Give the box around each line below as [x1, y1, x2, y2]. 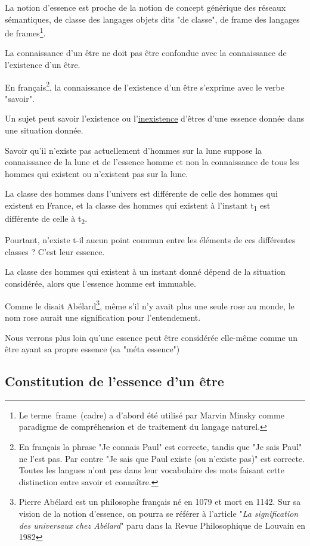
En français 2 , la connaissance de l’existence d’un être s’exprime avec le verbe [5, 79, 284, 93]
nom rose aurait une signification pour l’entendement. [5, 311, 201, 323]
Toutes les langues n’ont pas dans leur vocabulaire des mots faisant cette [18, 464, 284, 476]
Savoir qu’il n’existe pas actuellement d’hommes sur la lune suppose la [5, 144, 262, 156]
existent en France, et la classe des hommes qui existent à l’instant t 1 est [5, 199, 271, 213]
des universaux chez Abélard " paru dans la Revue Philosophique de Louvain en [18, 519, 305, 531]
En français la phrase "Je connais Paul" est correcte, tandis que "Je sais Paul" [18, 440, 302, 453]
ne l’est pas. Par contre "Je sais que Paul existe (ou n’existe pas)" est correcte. [18, 452, 305, 464]
